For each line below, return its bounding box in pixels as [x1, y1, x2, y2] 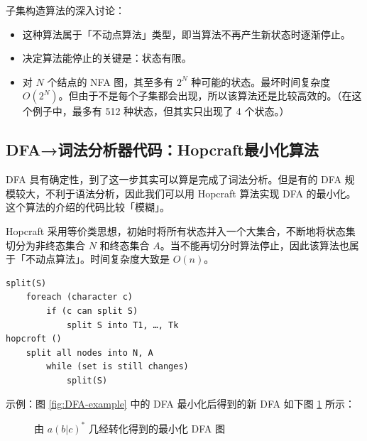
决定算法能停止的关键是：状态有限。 [22, 50, 192, 65]
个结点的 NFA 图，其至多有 [47, 74, 174, 89]
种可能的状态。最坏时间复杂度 [191, 74, 331, 89]
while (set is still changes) [46, 361, 189, 372]
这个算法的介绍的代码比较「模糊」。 [6, 200, 170, 214]
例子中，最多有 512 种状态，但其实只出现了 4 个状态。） [32, 104, 290, 119]
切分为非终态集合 [6, 237, 85, 252]
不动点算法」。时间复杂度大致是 [25, 251, 170, 266]
